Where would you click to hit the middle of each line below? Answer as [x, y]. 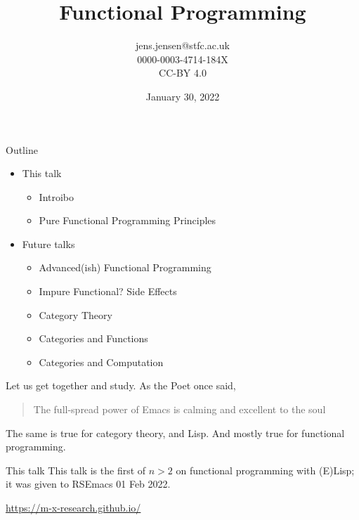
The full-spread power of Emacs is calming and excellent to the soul [179, 409]
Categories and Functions [93, 338]
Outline [22, 149]
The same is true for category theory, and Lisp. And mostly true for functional [175, 433]
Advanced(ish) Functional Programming [125, 267]
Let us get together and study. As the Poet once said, [121, 385]
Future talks [48, 243]
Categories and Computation [101, 362]
